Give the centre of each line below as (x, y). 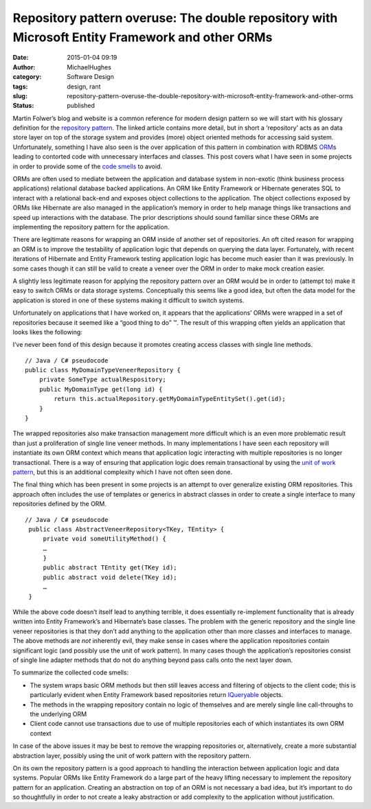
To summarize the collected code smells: (71, 672)
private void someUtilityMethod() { (104, 539)
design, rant (84, 87)
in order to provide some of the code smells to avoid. (88, 166)
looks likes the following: (47, 332)
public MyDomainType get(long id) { (101, 389)
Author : (24, 67)
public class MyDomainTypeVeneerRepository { (103, 370)
